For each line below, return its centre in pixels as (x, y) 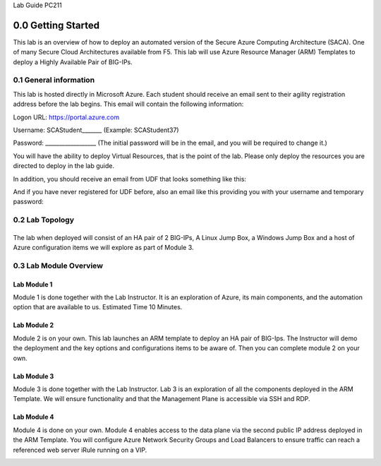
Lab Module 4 (34, 417)
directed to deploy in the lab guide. (64, 166)
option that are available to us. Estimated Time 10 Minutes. (98, 307)
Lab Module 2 (34, 325)
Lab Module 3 (34, 376)
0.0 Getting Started (56, 25)
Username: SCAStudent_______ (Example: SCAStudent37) (96, 130)
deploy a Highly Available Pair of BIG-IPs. (73, 62)
